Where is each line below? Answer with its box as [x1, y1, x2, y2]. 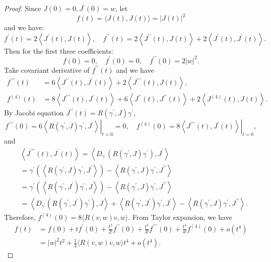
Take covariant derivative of [4, 64, 90, 75]
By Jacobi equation [4, 107, 64, 118]
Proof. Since [4, 3, 41, 13]
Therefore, [4, 211, 36, 222]
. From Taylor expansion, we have [128, 211, 232, 222]
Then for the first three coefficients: [4, 45, 113, 56]
